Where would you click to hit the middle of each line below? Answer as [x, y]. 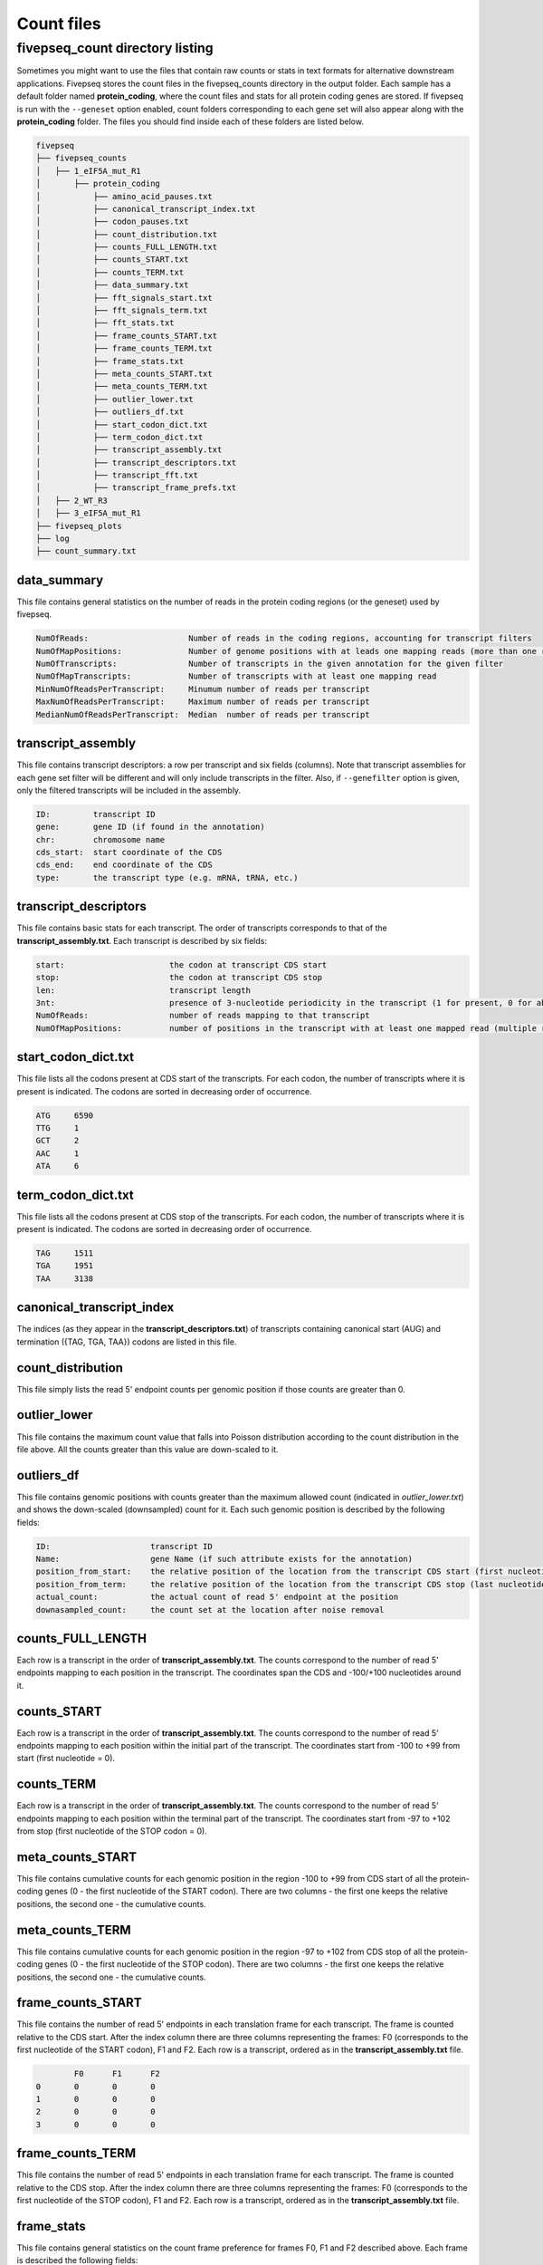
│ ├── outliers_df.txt [110, 412]
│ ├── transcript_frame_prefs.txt [136, 488]
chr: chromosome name [100, 839]
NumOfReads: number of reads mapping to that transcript [203, 1016]
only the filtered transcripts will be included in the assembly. [129, 790]
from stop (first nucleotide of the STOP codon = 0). [112, 1831]
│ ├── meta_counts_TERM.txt [122, 386]
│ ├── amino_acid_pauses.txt [124, 196]
